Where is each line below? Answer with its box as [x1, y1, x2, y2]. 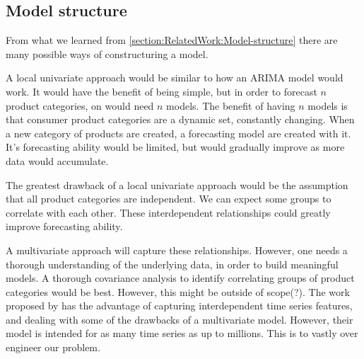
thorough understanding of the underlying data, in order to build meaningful [6, 256, 339, 271]
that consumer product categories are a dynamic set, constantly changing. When [6, 112, 355, 127]
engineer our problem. [6, 340, 100, 355]
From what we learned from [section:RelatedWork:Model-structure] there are [6, 33, 338, 47]
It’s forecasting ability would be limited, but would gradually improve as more [6, 139, 345, 154]
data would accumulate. [6, 153, 109, 168]
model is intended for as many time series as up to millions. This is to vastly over [6, 326, 358, 341]
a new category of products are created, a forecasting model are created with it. [6, 125, 351, 140]
